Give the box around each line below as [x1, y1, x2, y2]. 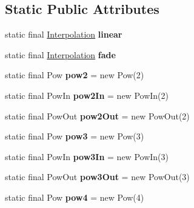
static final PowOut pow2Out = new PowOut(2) [5, 109, 190, 122]
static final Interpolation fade [5, 48, 116, 61]
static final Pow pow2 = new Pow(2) [5, 69, 144, 81]
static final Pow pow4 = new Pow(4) [5, 190, 144, 203]
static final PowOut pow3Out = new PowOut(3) [5, 170, 190, 183]
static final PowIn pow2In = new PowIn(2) [5, 89, 169, 101]
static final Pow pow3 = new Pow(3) [5, 130, 144, 143]
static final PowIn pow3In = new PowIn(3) [5, 150, 169, 163]
